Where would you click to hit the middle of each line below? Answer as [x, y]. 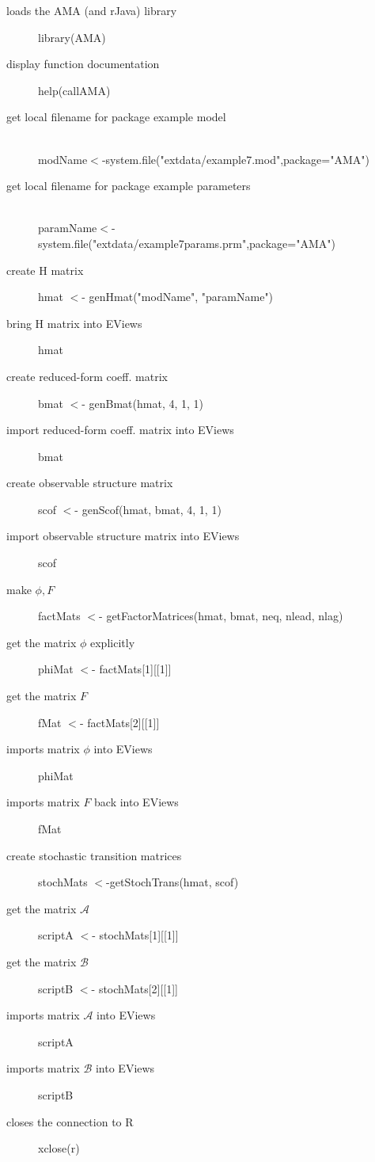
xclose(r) [59, 1148]
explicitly [113, 642]
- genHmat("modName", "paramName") [178, 297]
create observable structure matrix [90, 483]
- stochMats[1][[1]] [135, 935]
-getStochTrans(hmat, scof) [172, 882]
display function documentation [83, 64]
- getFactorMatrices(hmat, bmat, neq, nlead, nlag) [221, 616]
